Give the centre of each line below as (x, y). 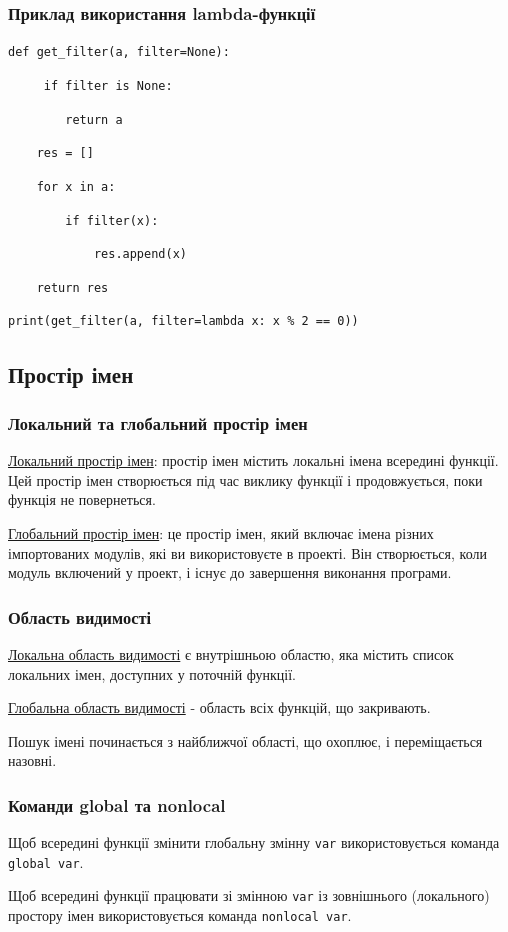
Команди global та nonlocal (117, 804)
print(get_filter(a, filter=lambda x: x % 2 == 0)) (183, 321)
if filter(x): (112, 220)
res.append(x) (140, 254)
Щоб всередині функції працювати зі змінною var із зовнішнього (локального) (249, 895)
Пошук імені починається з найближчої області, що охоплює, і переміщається (245, 740)
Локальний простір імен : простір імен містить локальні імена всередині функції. (253, 460)
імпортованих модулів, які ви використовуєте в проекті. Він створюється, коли (247, 552)
